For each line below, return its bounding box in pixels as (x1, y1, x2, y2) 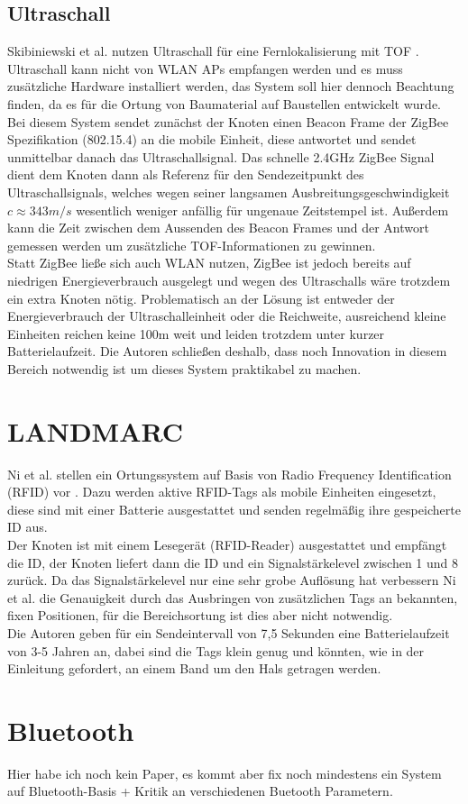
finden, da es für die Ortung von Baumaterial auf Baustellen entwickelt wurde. (7, 94, 441, 113)
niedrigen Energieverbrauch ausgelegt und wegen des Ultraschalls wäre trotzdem (7, 270, 451, 289)
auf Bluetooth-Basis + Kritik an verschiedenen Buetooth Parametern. (7, 781, 393, 800)
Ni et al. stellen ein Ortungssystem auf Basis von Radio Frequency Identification (7, 464, 452, 483)
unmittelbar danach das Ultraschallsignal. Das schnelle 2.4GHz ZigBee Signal (7, 147, 435, 166)
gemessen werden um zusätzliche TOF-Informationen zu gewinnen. (7, 235, 376, 254)
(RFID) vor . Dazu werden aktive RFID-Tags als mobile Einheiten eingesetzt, (7, 482, 436, 501)
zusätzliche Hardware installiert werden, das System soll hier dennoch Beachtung (7, 77, 454, 96)
